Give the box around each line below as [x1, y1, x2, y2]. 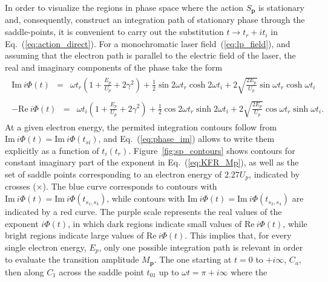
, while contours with [107, 192, 185, 205]
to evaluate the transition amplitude [5, 253, 139, 266]
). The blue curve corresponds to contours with [42, 180, 217, 193]
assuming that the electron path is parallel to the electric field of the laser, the [5, 49, 296, 62]
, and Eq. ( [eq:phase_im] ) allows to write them [98, 132, 275, 145]
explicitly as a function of [5, 144, 99, 156]
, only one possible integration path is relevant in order [99, 240, 303, 253]
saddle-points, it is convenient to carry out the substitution [5, 25, 224, 38]
